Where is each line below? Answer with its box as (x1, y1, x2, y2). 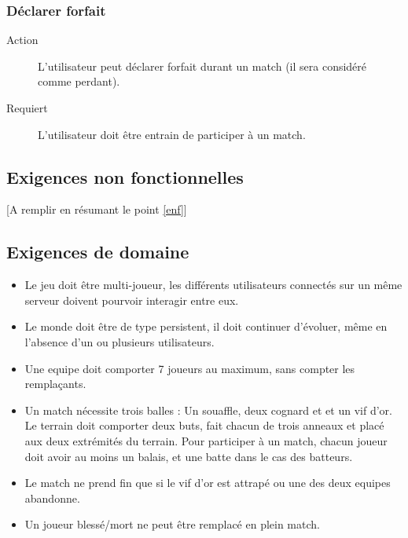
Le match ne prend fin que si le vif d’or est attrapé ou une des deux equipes (24, 474, 391, 491)
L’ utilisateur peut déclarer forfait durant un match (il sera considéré (38, 57, 367, 74)
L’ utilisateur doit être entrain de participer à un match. (38, 126, 306, 142)
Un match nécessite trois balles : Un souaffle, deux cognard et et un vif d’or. (24, 401, 392, 418)
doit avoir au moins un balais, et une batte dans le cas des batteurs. (24, 448, 353, 464)
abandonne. (24, 489, 80, 506)
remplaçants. (24, 375, 86, 392)
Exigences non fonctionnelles (6, 164, 244, 188)
